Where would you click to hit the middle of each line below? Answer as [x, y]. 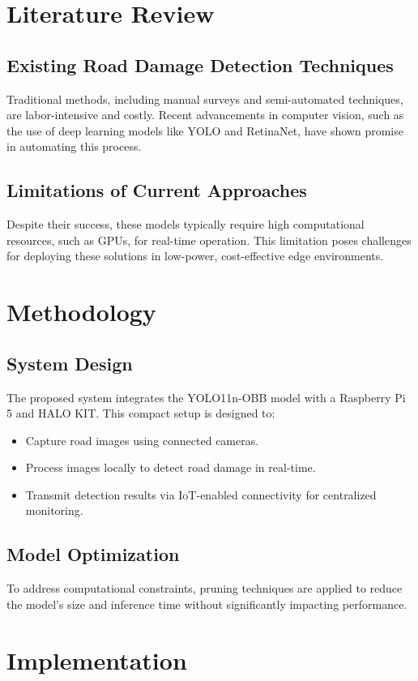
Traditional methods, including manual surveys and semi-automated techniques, [205, 99]
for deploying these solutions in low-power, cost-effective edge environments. [195, 256]
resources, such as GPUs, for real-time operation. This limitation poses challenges [209, 240]
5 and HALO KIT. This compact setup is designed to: [141, 413]
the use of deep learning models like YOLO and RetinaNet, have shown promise [205, 130]
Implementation [97, 660]
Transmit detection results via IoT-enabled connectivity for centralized [201, 494]
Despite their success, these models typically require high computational [186, 224]
